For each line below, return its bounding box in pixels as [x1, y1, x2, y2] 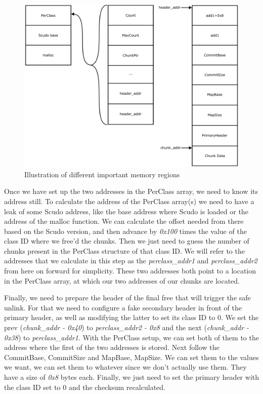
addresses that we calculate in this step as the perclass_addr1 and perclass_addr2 [4, 255, 257, 266]
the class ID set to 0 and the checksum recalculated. [4, 381, 165, 392]
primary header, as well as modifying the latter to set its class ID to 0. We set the [4, 312, 258, 323]
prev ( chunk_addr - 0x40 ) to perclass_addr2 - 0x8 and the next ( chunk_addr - [4, 322, 249, 333]
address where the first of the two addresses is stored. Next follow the [4, 342, 220, 352]
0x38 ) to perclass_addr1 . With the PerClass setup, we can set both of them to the [4, 332, 259, 342]
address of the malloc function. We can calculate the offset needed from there [4, 216, 244, 226]
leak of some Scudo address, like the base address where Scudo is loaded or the [4, 206, 248, 216]
